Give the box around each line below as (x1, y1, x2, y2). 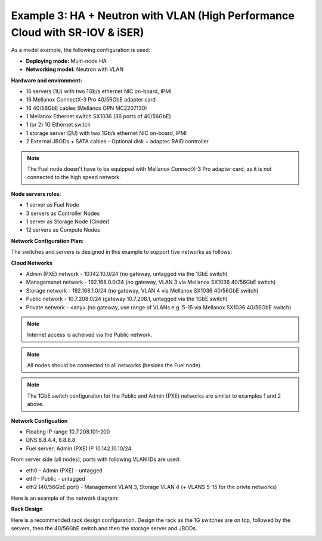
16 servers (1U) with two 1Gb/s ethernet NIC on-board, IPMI (26, 87, 172, 95)
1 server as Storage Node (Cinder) (26, 218, 110, 225)
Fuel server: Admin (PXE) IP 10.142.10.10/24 (26, 445, 132, 452)
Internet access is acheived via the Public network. (27, 331, 153, 339)
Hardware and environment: (11, 76, 83, 84)
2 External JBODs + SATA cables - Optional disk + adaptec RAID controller (26, 138, 209, 145)
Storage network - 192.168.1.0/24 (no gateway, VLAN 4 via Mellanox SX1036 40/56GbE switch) (26, 287, 259, 294)
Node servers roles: (11, 190, 61, 197)
